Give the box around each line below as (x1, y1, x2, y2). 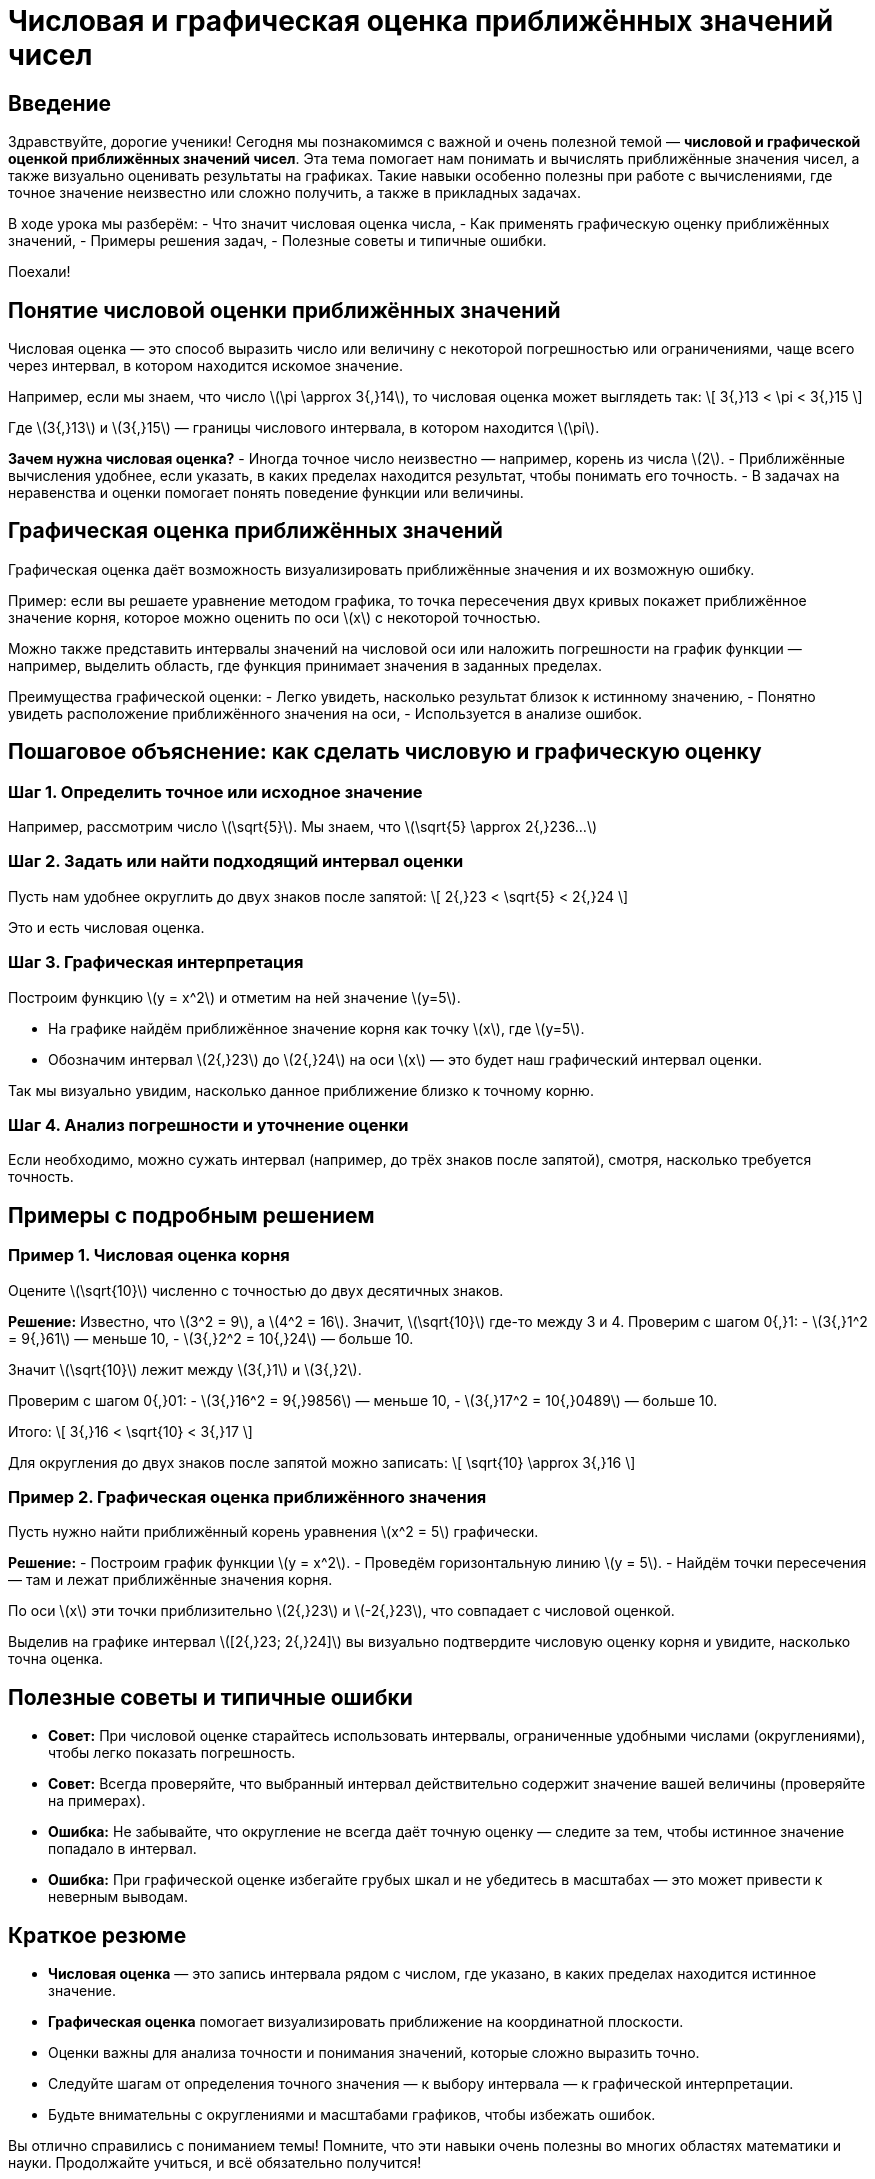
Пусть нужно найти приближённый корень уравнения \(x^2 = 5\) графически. (8, 1523, 539, 1541)
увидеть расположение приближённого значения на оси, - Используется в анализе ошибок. (8, 704, 642, 722)
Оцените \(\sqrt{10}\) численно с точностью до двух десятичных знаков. (8, 1281, 504, 1299)
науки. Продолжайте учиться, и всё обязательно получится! (8, 2153, 422, 2171)
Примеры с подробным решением (8, 1202, 375, 1228)
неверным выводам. (48, 1888, 189, 1906)
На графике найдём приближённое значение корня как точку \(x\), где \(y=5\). (48, 1019, 585, 1037)
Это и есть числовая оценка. (8, 918, 205, 936)
